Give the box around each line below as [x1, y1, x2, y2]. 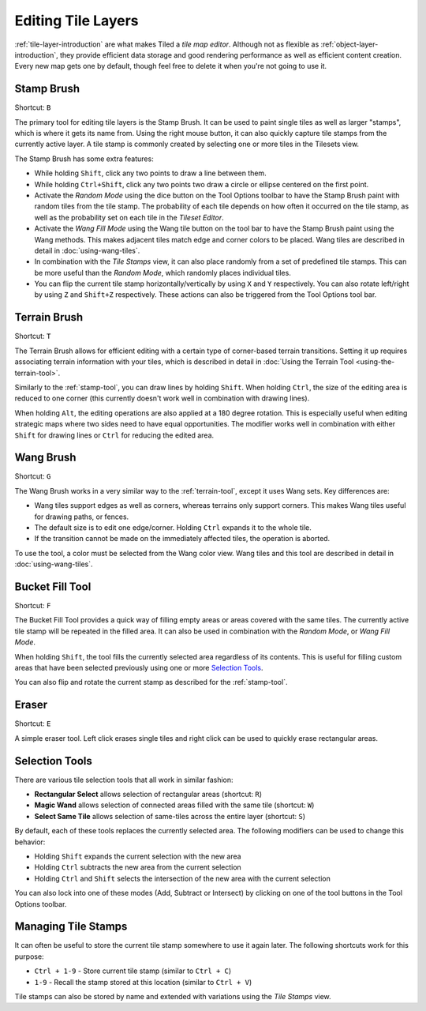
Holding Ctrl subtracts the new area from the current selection [34, 863, 242, 872]
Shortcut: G [14, 472, 51, 481]
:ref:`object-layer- [320, 39, 379, 49]
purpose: [14, 952, 44, 961]
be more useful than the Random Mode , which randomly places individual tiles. [34, 268, 291, 277]
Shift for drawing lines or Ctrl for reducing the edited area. [14, 430, 215, 440]
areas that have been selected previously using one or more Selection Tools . [14, 663, 263, 673]
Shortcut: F [14, 601, 51, 611]
